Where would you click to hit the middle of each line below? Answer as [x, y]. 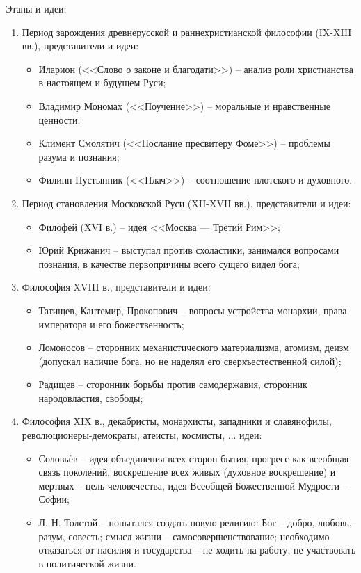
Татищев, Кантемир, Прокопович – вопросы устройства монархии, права [193, 310]
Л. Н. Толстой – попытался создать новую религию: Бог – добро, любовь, [195, 523]
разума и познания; [79, 156]
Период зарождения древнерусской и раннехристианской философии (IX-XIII [187, 32]
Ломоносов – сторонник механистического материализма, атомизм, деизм [194, 347]
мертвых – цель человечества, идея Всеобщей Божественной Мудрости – [193, 485]
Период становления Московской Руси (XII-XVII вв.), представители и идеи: [186, 203]
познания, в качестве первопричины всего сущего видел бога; [169, 263]
